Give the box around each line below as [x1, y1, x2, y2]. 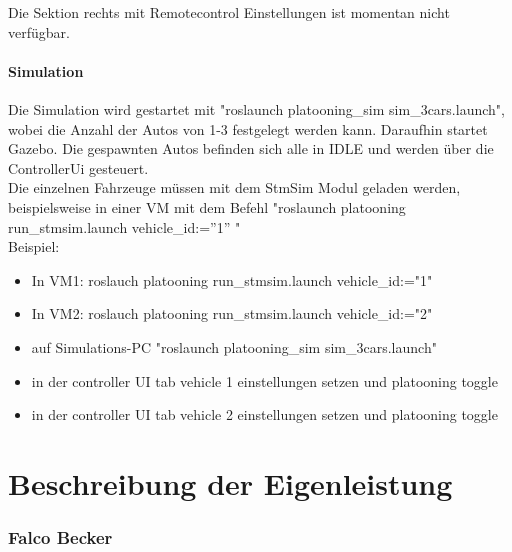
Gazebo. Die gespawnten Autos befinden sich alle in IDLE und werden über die [8, 138, 494, 159]
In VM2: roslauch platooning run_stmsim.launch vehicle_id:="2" [31, 303, 433, 324]
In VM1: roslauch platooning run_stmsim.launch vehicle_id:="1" [31, 269, 433, 290]
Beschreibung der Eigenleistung [8, 462, 453, 503]
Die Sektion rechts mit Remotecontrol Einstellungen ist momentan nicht [8, 2, 450, 22]
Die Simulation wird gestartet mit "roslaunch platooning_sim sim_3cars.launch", [8, 98, 505, 119]
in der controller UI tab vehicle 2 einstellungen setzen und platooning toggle [31, 404, 498, 425]
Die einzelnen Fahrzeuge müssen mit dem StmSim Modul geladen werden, [8, 177, 461, 198]
